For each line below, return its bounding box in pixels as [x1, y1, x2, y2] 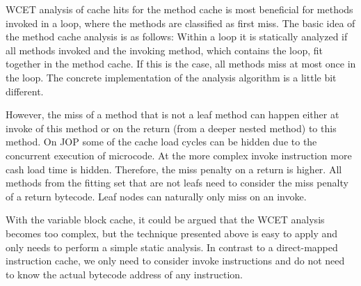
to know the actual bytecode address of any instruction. [6, 267, 243, 281]
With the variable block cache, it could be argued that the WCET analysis [6, 212, 325, 227]
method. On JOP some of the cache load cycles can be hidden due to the [6, 134, 317, 149]
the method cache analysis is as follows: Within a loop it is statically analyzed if [6, 29, 348, 44]
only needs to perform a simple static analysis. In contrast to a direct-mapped [6, 239, 338, 254]
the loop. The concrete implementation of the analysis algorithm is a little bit [6, 70, 337, 84]
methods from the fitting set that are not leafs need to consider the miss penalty [6, 175, 348, 190]
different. [6, 84, 44, 98]
